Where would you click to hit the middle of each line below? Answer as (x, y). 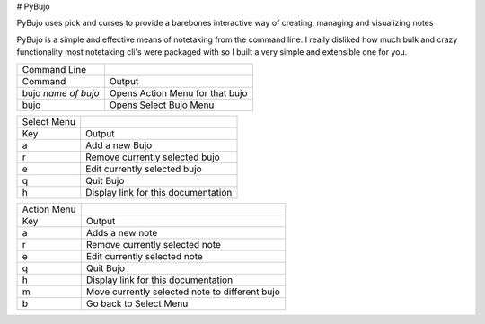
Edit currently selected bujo (144, 169)
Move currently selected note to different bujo (183, 292)
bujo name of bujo (61, 92)
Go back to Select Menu (137, 303)
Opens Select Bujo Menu (162, 105)
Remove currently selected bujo (153, 157)
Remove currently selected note (154, 244)
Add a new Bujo (119, 145)
